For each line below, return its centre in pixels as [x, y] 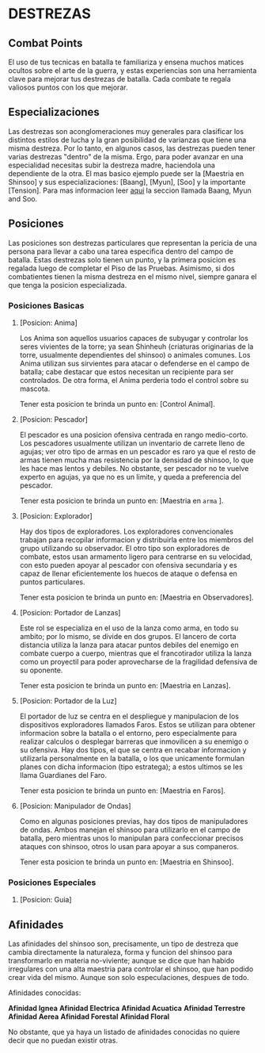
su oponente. [41, 670]
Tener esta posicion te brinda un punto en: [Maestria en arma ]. [121, 500]
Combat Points [45, 43]
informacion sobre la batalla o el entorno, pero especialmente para [128, 733]
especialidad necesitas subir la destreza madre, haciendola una [112, 165]
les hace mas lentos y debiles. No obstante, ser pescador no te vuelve [134, 468]
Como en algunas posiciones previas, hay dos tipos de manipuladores [134, 821]
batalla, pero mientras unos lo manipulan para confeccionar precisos [131, 838]
